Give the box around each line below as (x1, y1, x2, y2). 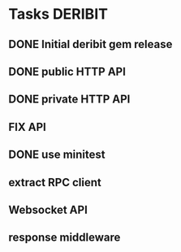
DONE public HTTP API (8, 64, 126, 78)
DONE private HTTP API (8, 93, 131, 106)
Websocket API (8, 202, 88, 216)
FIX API (8, 119, 46, 134)
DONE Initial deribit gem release (8, 37, 173, 51)
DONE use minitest (8, 148, 106, 162)
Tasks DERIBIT (8, 5, 108, 24)
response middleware (8, 231, 121, 245)
